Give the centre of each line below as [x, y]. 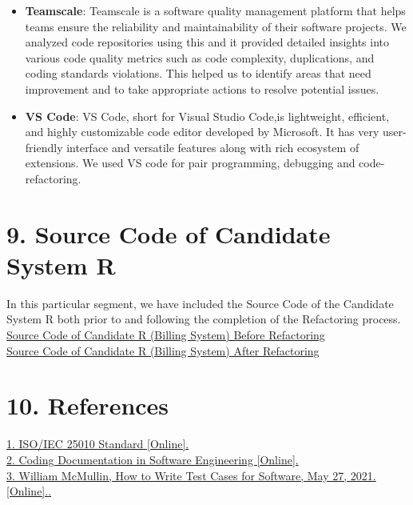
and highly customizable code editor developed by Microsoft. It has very [202, 132]
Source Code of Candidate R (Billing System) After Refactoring [163, 350]
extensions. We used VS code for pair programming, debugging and [190, 163]
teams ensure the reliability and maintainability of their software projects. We [216, 26]
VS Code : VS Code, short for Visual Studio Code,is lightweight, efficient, [207, 116]
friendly [44, 147]
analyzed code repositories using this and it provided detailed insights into [207, 42]
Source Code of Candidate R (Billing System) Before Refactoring [166, 335]
